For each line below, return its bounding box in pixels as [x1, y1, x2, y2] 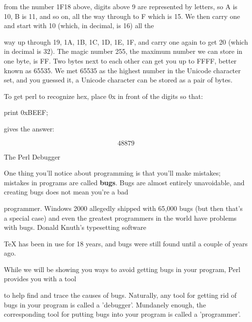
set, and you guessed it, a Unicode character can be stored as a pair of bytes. [4, 75, 233, 85]
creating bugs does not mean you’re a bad [4, 187, 128, 197]
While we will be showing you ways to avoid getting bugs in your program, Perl [4, 264, 240, 274]
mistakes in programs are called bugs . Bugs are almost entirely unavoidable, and [4, 177, 245, 187]
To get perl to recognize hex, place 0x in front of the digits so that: [4, 91, 203, 101]
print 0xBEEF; [4, 107, 48, 117]
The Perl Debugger [4, 151, 61, 161]
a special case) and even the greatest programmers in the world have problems [4, 212, 237, 223]
